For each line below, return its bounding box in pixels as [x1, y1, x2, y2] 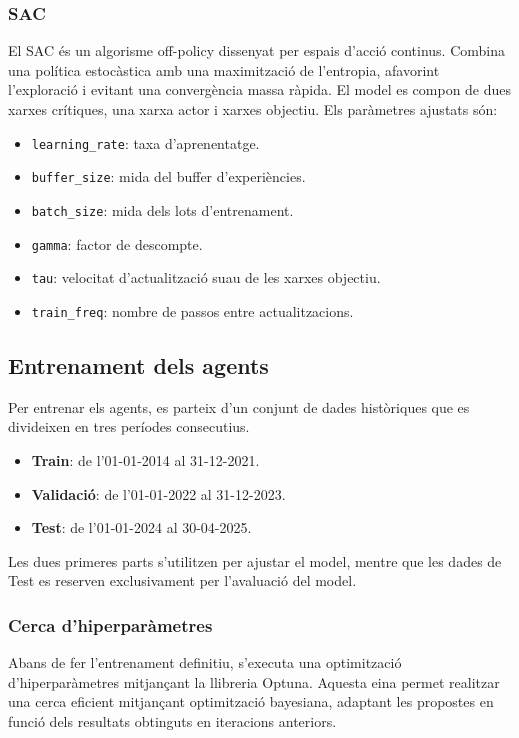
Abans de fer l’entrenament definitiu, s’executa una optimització [8, 652, 402, 673]
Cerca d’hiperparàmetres [8, 612, 213, 637]
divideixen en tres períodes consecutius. [8, 416, 250, 437]
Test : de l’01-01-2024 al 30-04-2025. [31, 517, 252, 538]
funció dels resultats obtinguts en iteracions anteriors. [8, 710, 337, 731]
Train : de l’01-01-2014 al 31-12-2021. [31, 449, 260, 470]
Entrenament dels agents [8, 349, 269, 380]
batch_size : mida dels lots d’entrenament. [31, 199, 294, 220]
